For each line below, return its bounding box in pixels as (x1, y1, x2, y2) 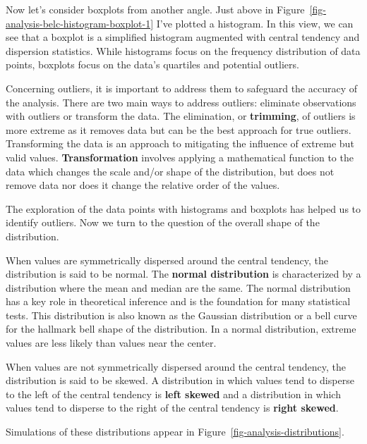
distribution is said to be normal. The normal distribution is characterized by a (6, 266, 361, 281)
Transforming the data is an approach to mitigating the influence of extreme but (6, 136, 354, 151)
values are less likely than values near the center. (6, 335, 217, 350)
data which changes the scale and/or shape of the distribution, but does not (6, 164, 335, 178)
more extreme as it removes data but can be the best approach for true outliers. (6, 122, 351, 137)
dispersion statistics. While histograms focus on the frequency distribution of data (6, 43, 361, 58)
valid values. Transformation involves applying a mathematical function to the (6, 149, 354, 164)
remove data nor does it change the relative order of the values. (6, 178, 280, 192)
